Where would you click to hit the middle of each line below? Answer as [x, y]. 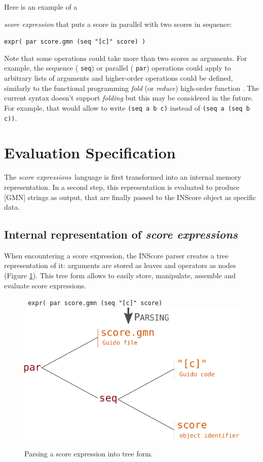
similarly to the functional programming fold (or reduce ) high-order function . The [132, 88]
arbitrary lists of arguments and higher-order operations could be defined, [119, 78]
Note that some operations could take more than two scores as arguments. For [126, 58]
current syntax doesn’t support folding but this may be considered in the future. [129, 98]
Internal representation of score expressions [121, 234]
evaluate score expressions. [45, 285]
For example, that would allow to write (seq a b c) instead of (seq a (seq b [127, 107]
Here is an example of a [41, 7]
